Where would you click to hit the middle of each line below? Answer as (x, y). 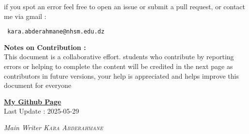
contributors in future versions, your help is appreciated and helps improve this (121, 75)
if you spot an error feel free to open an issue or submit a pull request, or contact (125, 6)
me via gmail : (25, 16)
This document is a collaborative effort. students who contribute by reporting (119, 57)
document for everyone (38, 85)
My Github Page (33, 101)
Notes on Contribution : (45, 47)
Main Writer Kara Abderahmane (54, 127)
